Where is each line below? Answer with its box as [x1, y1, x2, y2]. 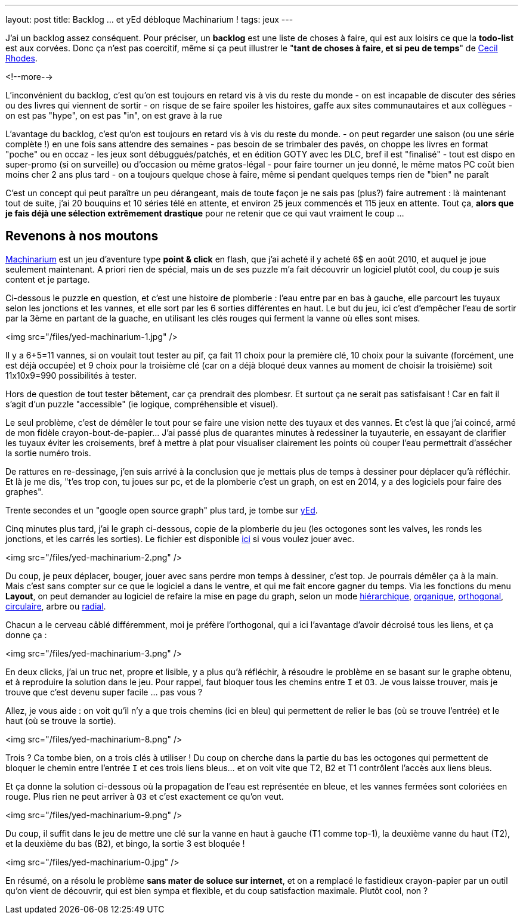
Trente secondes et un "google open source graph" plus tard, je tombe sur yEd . [5, 505, 318, 515]
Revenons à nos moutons [5, 228, 159, 244]
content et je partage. [5, 274, 90, 284]
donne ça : [5, 629, 47, 640]
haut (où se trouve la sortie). [5, 715, 116, 726]
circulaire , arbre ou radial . [5, 601, 106, 611]
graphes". [5, 486, 44, 497]
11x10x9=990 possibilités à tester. [5, 370, 137, 380]
